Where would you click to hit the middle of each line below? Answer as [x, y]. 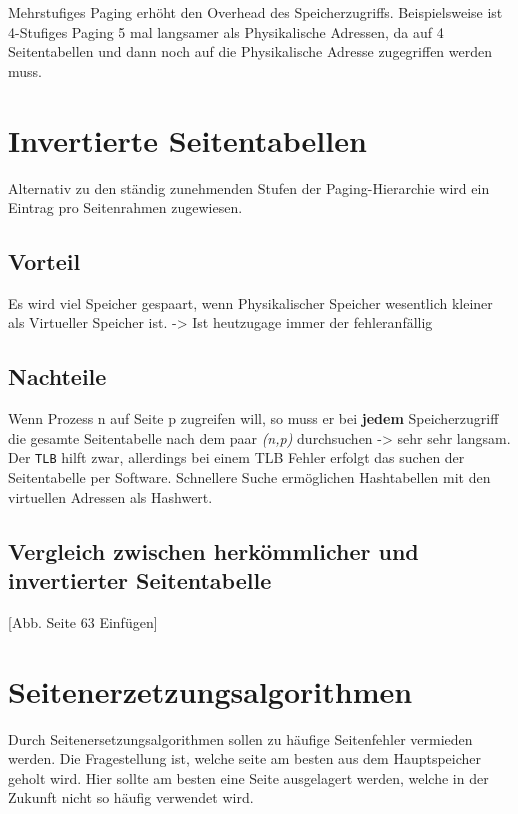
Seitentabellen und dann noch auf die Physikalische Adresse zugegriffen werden [250, 51]
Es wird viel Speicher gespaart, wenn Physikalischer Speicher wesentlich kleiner [250, 302]
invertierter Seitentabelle [140, 580]
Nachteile [57, 376]
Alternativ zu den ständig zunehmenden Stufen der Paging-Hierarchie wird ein [249, 187]
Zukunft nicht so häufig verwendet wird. [131, 797]
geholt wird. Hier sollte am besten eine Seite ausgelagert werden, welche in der [248, 777]
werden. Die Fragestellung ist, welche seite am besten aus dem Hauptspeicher [245, 758]
